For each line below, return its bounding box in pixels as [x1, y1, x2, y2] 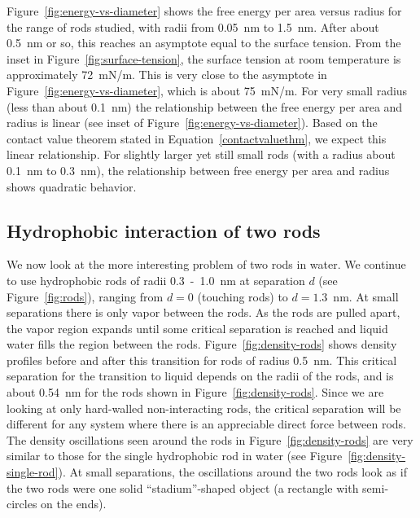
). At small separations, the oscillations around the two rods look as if [58, 463, 407, 481]
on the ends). [41, 495, 107, 512]
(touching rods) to [197, 288, 288, 305]
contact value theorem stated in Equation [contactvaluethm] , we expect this [7, 129, 387, 147]
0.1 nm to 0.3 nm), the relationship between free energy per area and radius [7, 161, 390, 178]
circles [7, 495, 37, 512]
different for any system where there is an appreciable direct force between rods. [7, 415, 406, 432]
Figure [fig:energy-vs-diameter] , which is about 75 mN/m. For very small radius [7, 81, 408, 99]
